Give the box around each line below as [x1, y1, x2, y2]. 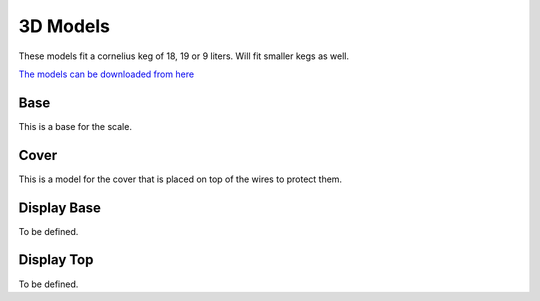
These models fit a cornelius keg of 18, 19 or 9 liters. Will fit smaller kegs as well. [18, 50, 350, 62]
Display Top [18, 251, 94, 269]
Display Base [18, 199, 102, 216]
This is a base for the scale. [18, 120, 132, 132]
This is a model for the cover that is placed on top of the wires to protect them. [18, 173, 343, 185]
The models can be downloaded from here [18, 68, 195, 80]
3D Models [18, 15, 110, 37]
